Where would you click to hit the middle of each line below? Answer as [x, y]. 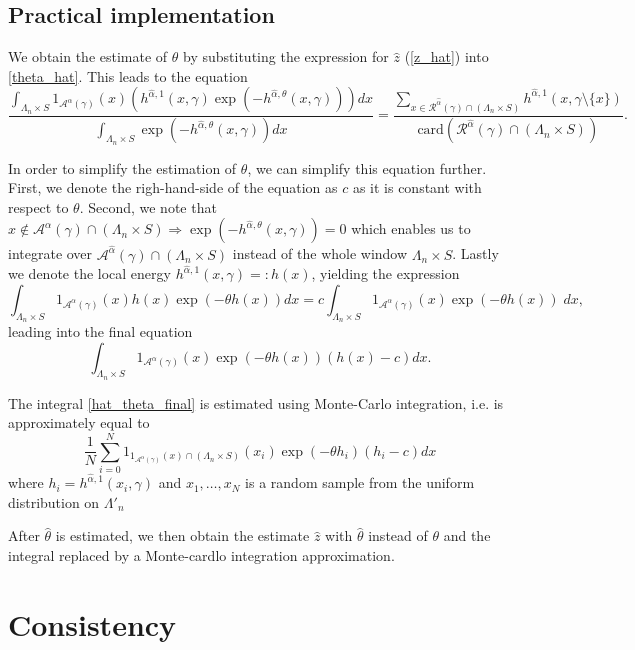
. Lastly [475, 253]
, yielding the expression [385, 273]
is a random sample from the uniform [360, 482]
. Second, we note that [148, 206]
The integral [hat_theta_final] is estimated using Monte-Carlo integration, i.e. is [256, 402]
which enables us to [411, 228]
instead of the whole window [320, 253]
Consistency [92, 623]
